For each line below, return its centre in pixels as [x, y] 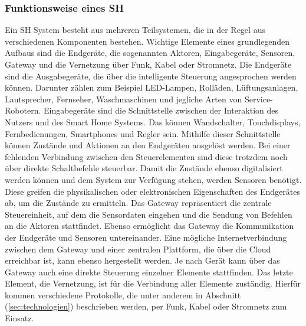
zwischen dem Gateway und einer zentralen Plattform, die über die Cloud [138, 249]
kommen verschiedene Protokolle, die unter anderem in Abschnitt [123, 295]
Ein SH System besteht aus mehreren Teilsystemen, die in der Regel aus [135, 30]
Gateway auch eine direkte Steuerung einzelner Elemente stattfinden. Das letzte [149, 272]
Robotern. [23, 110]
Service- [259, 99]
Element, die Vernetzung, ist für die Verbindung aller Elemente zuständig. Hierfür [153, 283]
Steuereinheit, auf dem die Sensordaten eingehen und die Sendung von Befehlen [149, 214]
